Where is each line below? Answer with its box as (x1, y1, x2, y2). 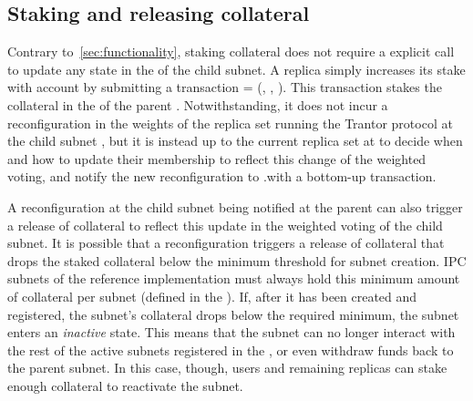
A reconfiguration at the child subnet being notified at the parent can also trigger (7, 197, 463, 216)
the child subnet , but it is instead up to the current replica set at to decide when (7, 131, 463, 150)
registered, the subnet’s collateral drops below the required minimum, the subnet (7, 304, 459, 324)
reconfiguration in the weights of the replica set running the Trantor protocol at (7, 113, 453, 132)
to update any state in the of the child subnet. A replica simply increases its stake (7, 59, 466, 78)
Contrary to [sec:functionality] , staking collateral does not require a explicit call (7, 42, 455, 61)
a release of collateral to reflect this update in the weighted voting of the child (7, 215, 443, 234)
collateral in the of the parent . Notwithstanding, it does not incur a (7, 95, 388, 114)
